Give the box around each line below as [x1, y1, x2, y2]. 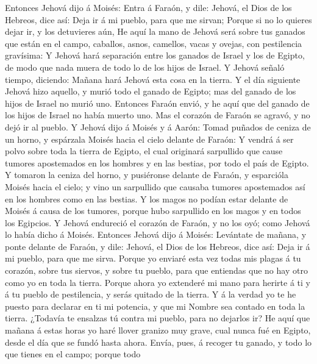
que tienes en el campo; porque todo [5, 348, 141, 360]
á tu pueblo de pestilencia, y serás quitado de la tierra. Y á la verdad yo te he [5, 288, 296, 301]
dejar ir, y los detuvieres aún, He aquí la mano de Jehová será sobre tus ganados [5, 25, 305, 38]
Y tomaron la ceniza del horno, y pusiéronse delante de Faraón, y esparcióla [5, 168, 288, 181]
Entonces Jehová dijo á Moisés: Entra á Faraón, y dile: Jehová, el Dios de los [5, 1, 292, 13]
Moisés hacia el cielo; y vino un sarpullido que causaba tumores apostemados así [5, 180, 305, 193]
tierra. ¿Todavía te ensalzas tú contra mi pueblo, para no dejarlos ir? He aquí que [5, 312, 310, 324]
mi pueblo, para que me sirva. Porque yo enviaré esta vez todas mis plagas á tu [5, 252, 301, 265]
